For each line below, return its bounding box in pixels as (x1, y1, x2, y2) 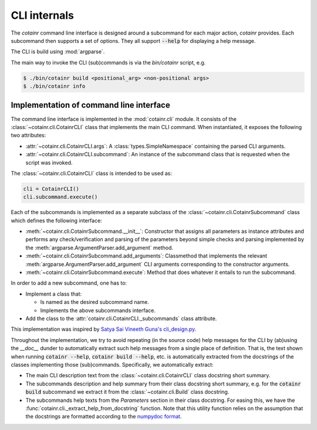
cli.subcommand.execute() (23, 194, 98, 201)
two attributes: (11, 132, 46, 139)
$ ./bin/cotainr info (23, 83, 86, 90)
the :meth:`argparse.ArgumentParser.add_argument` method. (25, 244, 173, 251)
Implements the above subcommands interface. (40, 307, 156, 314)
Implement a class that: (25, 290, 82, 297)
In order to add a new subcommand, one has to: (11, 279, 127, 287)
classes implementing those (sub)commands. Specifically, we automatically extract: (11, 361, 214, 368)
